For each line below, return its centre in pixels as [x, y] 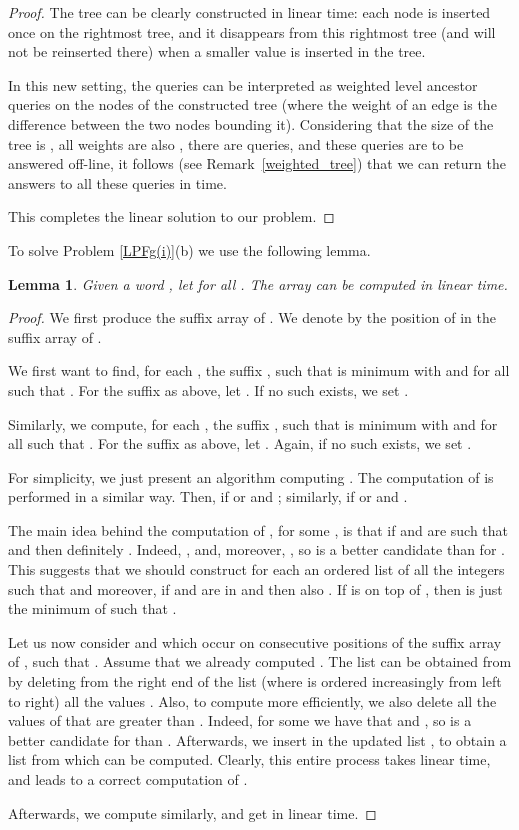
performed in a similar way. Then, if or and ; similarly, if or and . [208, 496]
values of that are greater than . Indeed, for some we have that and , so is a [240, 720]
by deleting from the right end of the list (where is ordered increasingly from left [255, 681]
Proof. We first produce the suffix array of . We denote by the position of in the [252, 317]
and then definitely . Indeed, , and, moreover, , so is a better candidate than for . [256, 549]
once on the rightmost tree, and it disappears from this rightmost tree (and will [252, 31]
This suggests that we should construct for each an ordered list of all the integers [256, 569]
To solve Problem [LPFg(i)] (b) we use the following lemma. [189, 249]
